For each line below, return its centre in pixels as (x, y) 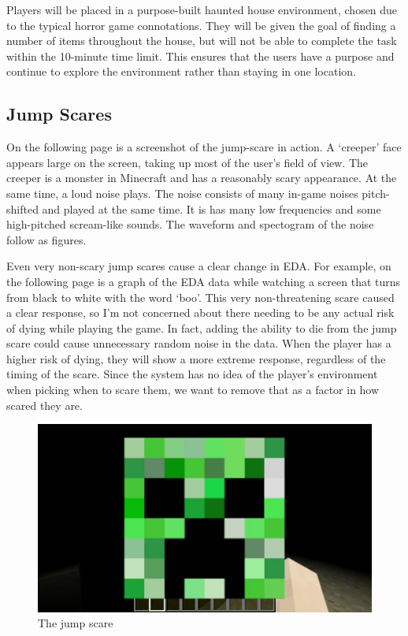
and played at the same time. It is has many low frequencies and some (211, 208)
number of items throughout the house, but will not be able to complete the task (202, 41)
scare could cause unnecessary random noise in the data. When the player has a (199, 343)
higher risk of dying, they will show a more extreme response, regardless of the (196, 358)
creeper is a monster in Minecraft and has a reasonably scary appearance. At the (202, 178)
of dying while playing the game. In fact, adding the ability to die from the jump (202, 327)
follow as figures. (46, 239)
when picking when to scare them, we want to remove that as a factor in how (193, 390)
